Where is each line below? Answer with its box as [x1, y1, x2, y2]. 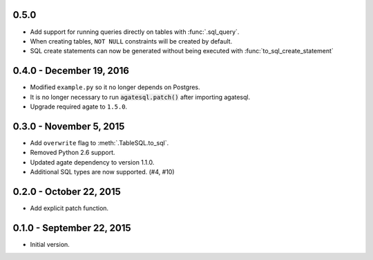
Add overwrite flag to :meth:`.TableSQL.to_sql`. [30, 138, 169, 147]
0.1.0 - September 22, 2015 [12, 222, 131, 234]
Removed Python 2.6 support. [30, 149, 115, 157]
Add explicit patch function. [30, 204, 109, 212]
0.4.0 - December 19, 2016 [12, 65, 129, 77]
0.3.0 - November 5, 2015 [12, 120, 125, 132]
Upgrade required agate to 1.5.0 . [30, 102, 128, 111]
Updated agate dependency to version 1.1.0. [30, 158, 155, 166]
